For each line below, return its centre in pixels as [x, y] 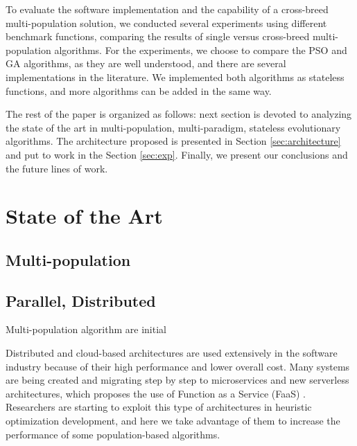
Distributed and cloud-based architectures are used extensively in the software [172, 353]
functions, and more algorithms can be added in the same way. [139, 90]
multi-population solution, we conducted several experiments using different [166, 23]
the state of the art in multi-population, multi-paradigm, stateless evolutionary [173, 127]
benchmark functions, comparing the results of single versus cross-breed [158, 36]
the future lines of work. [57, 168]
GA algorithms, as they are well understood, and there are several [146, 63]
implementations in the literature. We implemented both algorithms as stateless [175, 77]
